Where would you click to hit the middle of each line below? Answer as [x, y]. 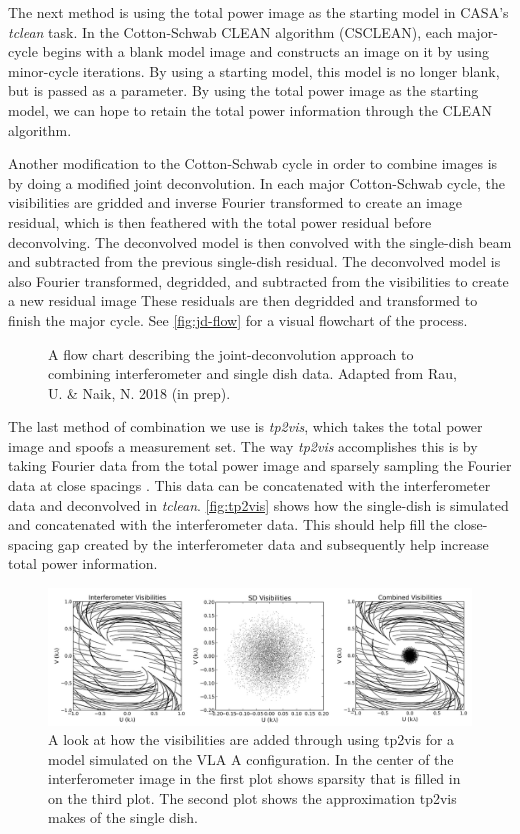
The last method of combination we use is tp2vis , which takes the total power [245, 426]
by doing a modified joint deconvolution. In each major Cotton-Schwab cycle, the [257, 182]
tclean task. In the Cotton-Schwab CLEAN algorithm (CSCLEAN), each [230, 31]
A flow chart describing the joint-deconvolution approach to [231, 353]
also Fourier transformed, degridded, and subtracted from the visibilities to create [258, 280]
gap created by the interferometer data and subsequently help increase [273, 543]
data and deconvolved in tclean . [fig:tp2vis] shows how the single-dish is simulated [258, 504]
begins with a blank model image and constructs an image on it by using [265, 51]
